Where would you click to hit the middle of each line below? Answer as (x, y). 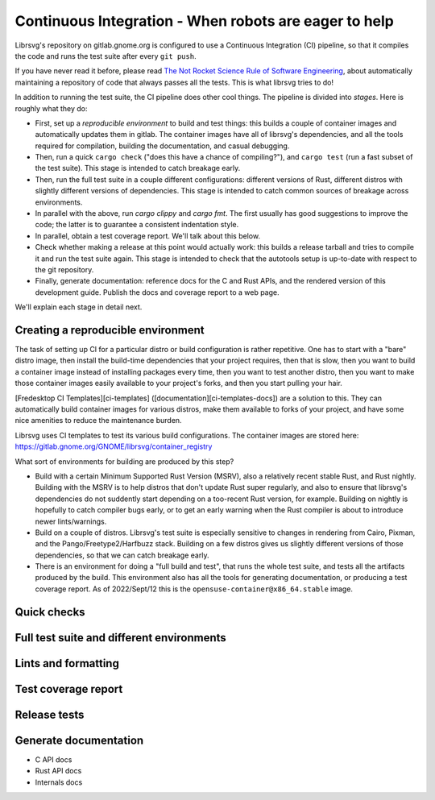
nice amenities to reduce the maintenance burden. (98, 421)
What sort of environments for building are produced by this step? (124, 461)
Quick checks (50, 612)
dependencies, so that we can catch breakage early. (122, 555)
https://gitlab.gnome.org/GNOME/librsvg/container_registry (114, 446)
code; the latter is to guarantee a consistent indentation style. (137, 225)
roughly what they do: (51, 108)
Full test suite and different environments (121, 638)
